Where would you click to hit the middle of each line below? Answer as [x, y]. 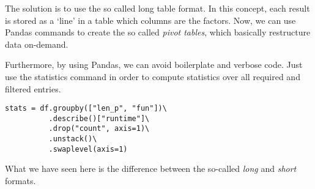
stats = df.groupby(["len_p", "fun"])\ [86, 109]
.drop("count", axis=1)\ [99, 129]
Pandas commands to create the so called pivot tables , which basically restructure [158, 32]
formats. [20, 181]
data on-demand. [37, 44]
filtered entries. [33, 88]
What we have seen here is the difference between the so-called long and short [151, 169]
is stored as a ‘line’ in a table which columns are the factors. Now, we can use [150, 20]
